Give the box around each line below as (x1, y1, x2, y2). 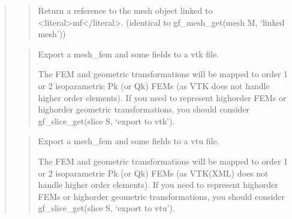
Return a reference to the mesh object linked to (38, 4, 213, 16)
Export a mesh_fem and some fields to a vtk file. (38, 47, 219, 60)
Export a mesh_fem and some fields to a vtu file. (38, 135, 219, 147)
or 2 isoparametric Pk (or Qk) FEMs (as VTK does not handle (38, 79, 270, 92)
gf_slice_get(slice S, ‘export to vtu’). (38, 202, 175, 214)
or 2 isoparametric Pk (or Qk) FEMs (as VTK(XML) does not (38, 166, 269, 179)
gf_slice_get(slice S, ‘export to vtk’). (38, 114, 175, 127)
